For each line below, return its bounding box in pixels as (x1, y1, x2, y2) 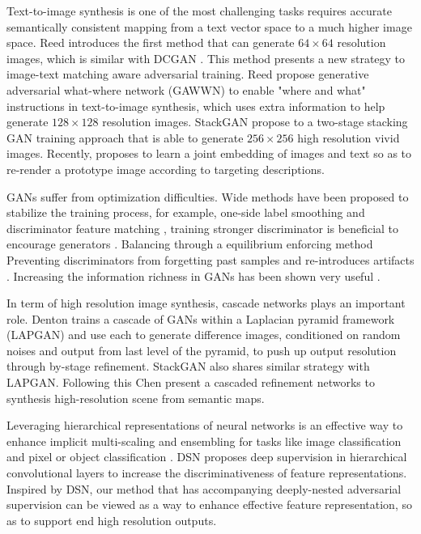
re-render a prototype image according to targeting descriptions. (6, 160, 325, 177)
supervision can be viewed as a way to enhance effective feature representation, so (6, 496, 412, 513)
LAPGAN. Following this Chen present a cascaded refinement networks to (6, 374, 375, 391)
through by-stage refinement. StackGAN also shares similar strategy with (6, 358, 370, 375)
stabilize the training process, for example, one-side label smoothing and (6, 204, 365, 221)
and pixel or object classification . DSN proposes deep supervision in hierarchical (6, 448, 407, 465)
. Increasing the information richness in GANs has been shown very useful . (6, 267, 381, 284)
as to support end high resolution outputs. (6, 511, 217, 528)
